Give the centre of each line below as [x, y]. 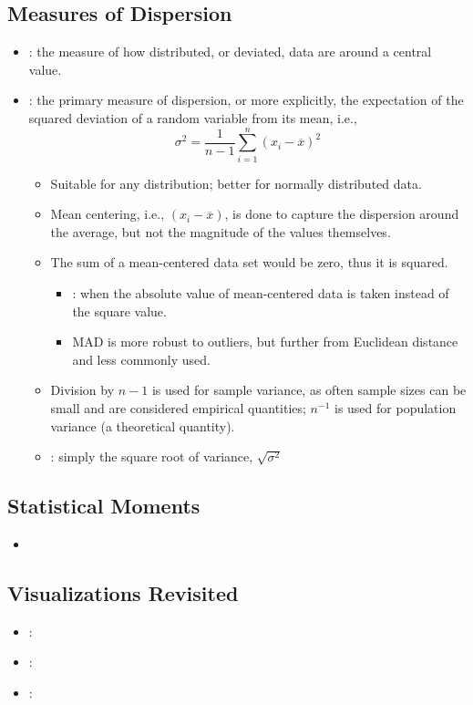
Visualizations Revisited [123, 593]
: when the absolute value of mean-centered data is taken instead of [261, 293]
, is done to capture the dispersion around [342, 214]
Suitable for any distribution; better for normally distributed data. [236, 183]
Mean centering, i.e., [108, 214]
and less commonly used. [141, 359]
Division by [82, 390]
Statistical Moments [104, 506]
